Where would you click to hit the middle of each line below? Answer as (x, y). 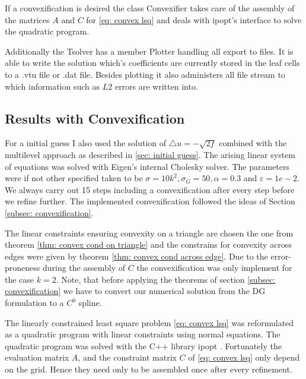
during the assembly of (84, 268)
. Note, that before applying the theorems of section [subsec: (166, 279)
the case (20, 279)
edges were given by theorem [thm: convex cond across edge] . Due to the (136, 256)
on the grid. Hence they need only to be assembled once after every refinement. (149, 369)
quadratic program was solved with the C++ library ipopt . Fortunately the (143, 345)
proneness (23, 268)
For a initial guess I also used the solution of (86, 143)
